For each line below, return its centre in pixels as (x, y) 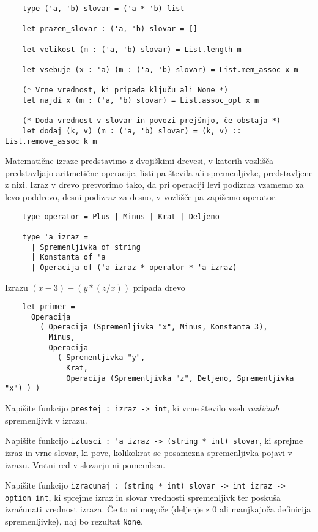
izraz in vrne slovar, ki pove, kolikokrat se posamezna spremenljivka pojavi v (149, 452)
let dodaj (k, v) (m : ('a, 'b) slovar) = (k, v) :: (132, 131)
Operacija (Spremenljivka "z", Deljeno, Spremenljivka (180, 378)
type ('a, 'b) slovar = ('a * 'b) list (103, 9)
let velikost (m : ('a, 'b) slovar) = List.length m (132, 49)
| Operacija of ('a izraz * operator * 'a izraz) (134, 267)
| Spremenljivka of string (86, 247)
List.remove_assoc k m (51, 141)
